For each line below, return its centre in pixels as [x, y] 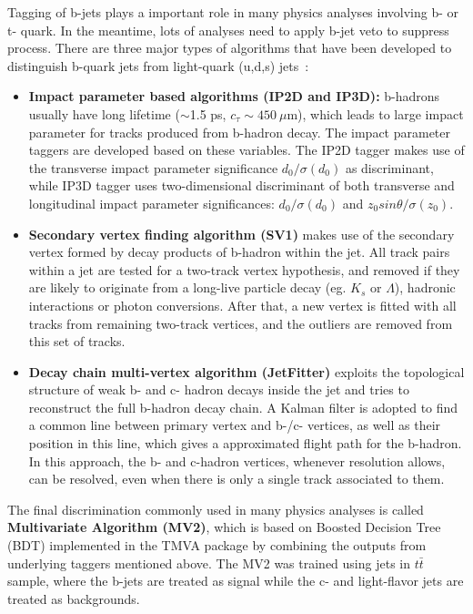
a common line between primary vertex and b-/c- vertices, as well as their [235, 425]
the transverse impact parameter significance [153, 167]
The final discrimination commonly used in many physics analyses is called [216, 509]
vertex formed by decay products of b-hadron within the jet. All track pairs [239, 252]
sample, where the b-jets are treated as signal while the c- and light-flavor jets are [236, 581]
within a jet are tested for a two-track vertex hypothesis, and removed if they [244, 269]
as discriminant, [389, 167]
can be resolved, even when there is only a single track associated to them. [236, 479]
